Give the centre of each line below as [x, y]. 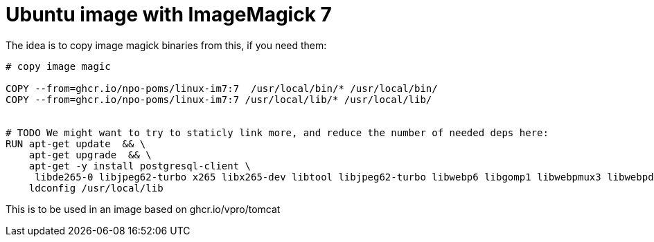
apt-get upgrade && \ [90, 155]
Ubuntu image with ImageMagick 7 [169, 15]
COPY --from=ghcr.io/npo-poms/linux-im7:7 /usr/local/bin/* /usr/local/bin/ [222, 88]
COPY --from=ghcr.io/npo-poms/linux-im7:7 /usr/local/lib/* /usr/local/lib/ [219, 99]
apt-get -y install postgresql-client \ [140, 166]
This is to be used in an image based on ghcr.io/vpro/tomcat [143, 209]
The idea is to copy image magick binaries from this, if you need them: [166, 45]
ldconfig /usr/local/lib [96, 188]
